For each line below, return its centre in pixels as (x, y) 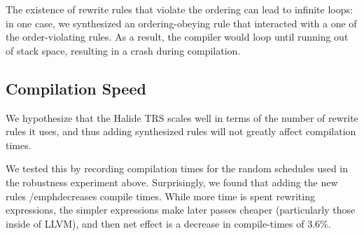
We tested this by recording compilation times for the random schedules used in (177, 168)
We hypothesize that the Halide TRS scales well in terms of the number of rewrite (182, 117)
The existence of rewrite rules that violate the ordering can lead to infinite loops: (179, 9)
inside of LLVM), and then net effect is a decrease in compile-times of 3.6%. (168, 223)
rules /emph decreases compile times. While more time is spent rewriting (160, 196)
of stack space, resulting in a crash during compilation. (123, 50)
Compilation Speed (76, 88)
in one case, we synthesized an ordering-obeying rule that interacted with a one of (181, 23)
